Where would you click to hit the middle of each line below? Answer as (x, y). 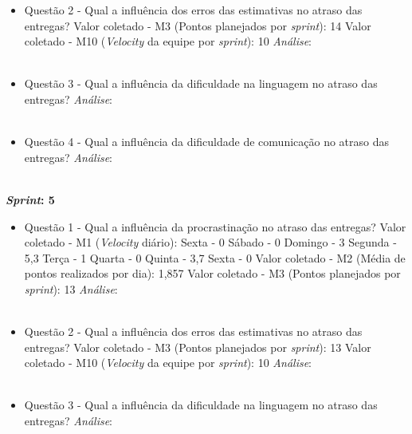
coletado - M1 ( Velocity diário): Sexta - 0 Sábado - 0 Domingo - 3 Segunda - (210, 242)
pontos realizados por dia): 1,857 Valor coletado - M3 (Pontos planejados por (212, 273)
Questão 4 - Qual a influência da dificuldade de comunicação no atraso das (207, 142)
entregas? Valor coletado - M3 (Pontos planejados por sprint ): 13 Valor (198, 347)
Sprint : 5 (30, 199)
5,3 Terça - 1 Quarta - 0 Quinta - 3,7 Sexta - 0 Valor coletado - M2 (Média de (215, 257)
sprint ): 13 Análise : (71, 288)
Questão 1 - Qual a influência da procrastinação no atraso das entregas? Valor (215, 226)
